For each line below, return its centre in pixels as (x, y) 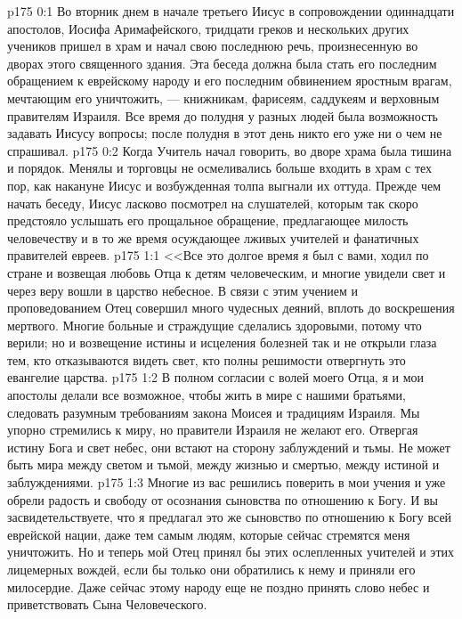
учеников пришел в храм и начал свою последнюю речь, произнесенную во (213, 46)
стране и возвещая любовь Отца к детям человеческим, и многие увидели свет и (227, 272)
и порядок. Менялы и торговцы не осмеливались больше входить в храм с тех (220, 168)
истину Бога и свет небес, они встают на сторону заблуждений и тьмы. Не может (229, 447)
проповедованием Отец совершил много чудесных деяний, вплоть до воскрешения (231, 308)
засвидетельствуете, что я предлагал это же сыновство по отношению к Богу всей (230, 517)
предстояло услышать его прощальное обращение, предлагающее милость (208, 220)
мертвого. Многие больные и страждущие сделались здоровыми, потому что (215, 325)
